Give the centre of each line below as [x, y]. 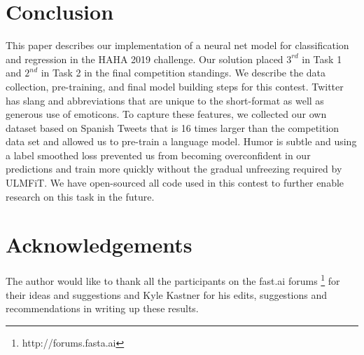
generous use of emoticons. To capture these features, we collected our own [166, 114]
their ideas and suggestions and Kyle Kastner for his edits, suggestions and [167, 294]
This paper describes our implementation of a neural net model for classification [177, 45]
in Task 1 [322, 59]
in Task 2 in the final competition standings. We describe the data [183, 73]
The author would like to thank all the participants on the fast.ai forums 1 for [173, 280]
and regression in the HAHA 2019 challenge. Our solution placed [145, 59]
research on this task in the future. [80, 196]
